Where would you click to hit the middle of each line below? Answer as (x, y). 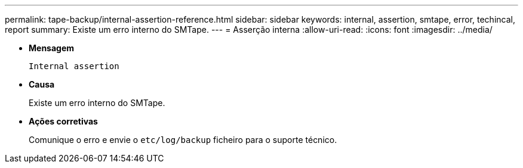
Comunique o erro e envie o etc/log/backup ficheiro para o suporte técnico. (183, 140)
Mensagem (52, 48)
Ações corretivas (63, 121)
